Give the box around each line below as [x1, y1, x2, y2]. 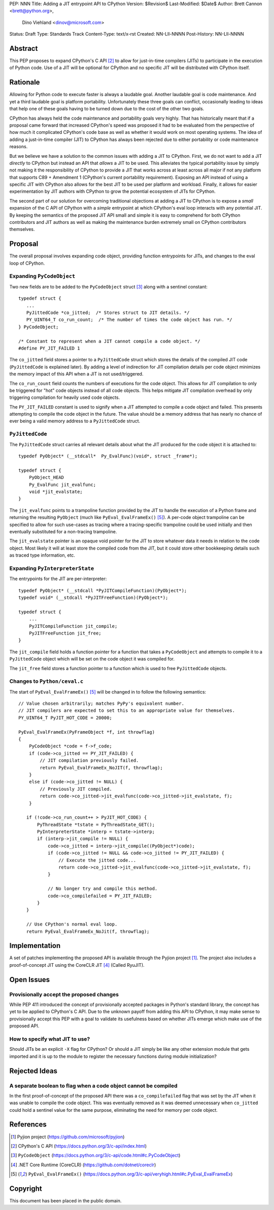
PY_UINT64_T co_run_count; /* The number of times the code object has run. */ [26, 317, 233, 323]
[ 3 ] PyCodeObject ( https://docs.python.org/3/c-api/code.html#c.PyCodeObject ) [11, 1153, 181, 1159]
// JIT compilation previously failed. [40, 758, 139, 763]
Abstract [9, 44, 38, 53]
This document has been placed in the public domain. [9, 1198, 122, 1204]
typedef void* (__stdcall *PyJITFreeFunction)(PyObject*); [18, 595, 168, 600]
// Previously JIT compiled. [40, 786, 113, 792]
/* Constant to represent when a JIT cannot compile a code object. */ [18, 338, 200, 344]
